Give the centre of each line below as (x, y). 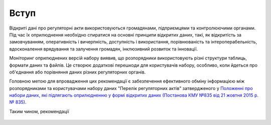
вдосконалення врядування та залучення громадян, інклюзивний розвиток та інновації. (104, 49)
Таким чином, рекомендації (39, 111)
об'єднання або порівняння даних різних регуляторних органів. (78, 72)
